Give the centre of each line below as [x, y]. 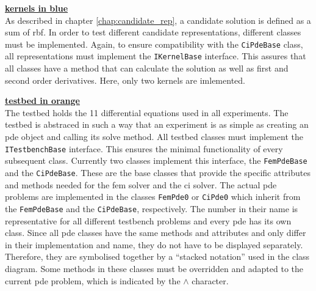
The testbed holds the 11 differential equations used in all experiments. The [147, 112]
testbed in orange [42, 101]
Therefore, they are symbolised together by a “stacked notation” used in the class [157, 256]
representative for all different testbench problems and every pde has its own [148, 220]
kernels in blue [37, 8]
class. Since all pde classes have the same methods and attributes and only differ [156, 233]
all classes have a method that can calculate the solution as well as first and [147, 68]
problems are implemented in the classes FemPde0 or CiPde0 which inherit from [153, 197]
